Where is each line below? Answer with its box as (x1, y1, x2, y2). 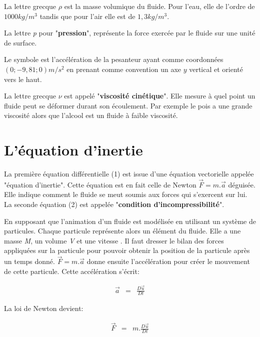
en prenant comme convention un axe (66, 63, 181, 74)
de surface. (4, 37, 37, 47)
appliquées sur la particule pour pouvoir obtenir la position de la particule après (4, 245, 250, 255)
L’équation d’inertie (4, 139, 143, 160)
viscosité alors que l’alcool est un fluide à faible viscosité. (4, 110, 178, 120)
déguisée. (228, 179, 255, 189)
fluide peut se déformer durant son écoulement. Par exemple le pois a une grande (4, 100, 252, 110)
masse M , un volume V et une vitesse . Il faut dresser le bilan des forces (4, 235, 224, 245)
